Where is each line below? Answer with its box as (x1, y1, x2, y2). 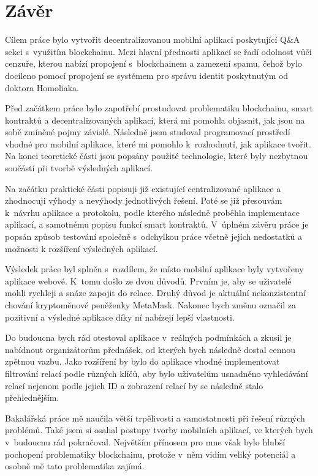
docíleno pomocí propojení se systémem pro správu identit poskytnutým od (5, 69, 289, 81)
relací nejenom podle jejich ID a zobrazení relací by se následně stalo (5, 379, 263, 392)
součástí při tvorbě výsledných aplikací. (5, 162, 153, 174)
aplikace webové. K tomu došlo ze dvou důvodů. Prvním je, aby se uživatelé (5, 274, 292, 287)
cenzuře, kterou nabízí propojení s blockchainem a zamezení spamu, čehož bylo (5, 57, 302, 70)
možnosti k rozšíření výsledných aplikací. (5, 242, 158, 255)
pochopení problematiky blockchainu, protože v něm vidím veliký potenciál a (5, 447, 296, 460)
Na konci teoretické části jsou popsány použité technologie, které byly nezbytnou (5, 149, 308, 162)
